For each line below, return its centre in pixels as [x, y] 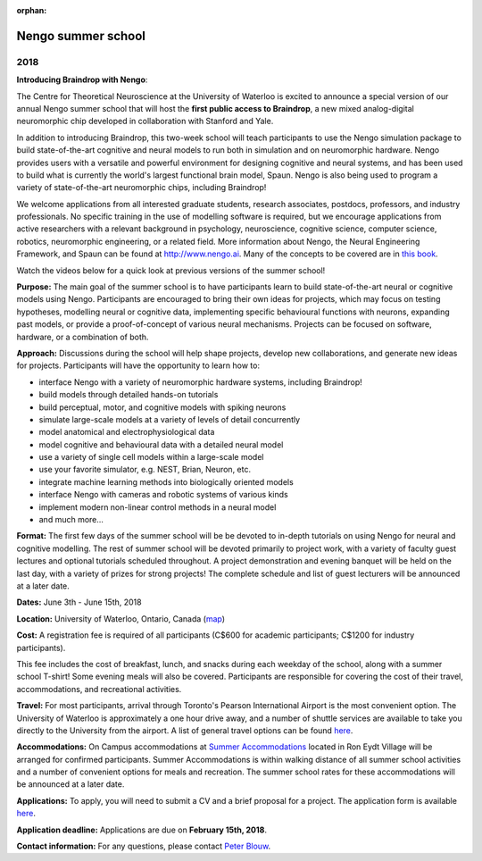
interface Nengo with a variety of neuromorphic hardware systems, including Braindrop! [201, 382]
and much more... [71, 520]
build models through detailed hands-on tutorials [129, 395]
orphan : [32, 10]
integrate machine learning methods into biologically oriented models [166, 481]
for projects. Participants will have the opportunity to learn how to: [138, 365]
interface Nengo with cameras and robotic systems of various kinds [164, 495]
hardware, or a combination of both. [83, 337]
